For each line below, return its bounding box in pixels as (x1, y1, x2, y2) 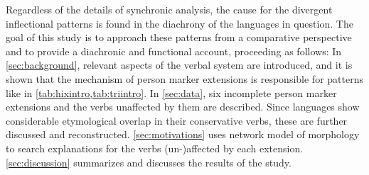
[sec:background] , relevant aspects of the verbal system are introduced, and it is (6, 57, 353, 72)
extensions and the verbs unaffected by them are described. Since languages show (6, 99, 360, 114)
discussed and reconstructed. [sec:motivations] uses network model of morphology (6, 127, 360, 142)
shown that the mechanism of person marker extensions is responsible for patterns (6, 71, 363, 86)
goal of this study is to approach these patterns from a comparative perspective (6, 30, 352, 45)
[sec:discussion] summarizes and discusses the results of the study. (6, 154, 292, 169)
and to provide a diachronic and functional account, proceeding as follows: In (6, 43, 342, 58)
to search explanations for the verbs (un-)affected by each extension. (6, 140, 304, 155)
